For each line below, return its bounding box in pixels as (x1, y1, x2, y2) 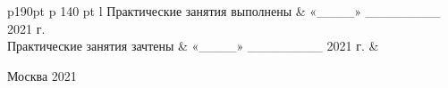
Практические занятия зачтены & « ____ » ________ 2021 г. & (7, 36, 379, 55)
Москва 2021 (7, 66, 77, 84)
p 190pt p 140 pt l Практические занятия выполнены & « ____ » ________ (7, 2, 441, 20)
